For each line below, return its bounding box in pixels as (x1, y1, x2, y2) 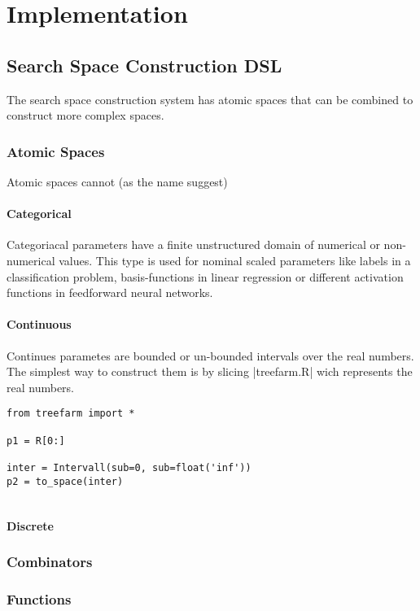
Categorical (7, 205, 72, 222)
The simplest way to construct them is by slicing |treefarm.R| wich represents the (7, 363, 413, 380)
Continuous (7, 316, 72, 333)
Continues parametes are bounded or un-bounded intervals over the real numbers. (7, 347, 414, 364)
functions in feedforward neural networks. (7, 284, 213, 301)
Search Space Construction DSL (7, 52, 282, 77)
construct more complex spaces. (7, 107, 164, 124)
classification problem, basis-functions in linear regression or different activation (7, 268, 404, 285)
